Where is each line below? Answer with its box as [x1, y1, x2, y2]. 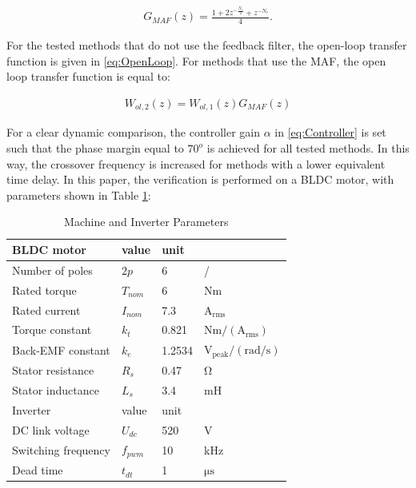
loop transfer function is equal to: [6, 68, 170, 85]
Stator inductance [12, 381, 99, 398]
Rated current [12, 301, 81, 318]
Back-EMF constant [12, 341, 110, 358]
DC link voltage [12, 421, 90, 438]
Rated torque [12, 281, 77, 298]
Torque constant [12, 321, 92, 338]
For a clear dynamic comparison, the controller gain [6, 124, 261, 141]
